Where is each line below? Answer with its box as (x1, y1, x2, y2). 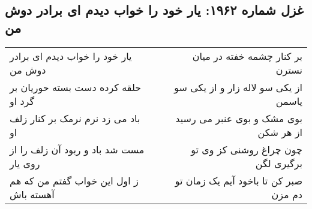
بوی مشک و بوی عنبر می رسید (175, 111, 302, 125)
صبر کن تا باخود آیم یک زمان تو (175, 173, 302, 187)
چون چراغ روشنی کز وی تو (191, 142, 302, 156)
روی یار (10, 156, 40, 170)
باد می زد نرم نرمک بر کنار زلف (10, 111, 140, 125)
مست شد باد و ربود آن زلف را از (10, 142, 145, 156)
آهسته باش (10, 187, 55, 201)
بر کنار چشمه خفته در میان (192, 49, 302, 63)
